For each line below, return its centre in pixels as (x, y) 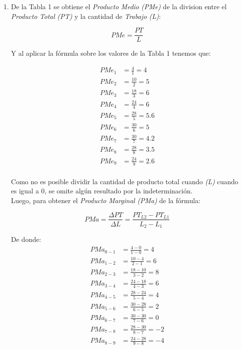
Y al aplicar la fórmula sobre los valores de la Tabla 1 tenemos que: (111, 53)
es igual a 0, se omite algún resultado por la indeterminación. (102, 191)
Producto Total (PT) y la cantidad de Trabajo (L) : (86, 16)
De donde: (26, 239)
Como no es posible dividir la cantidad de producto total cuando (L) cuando (125, 181)
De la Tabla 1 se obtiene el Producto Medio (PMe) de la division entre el (119, 6)
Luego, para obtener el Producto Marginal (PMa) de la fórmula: (106, 200)
